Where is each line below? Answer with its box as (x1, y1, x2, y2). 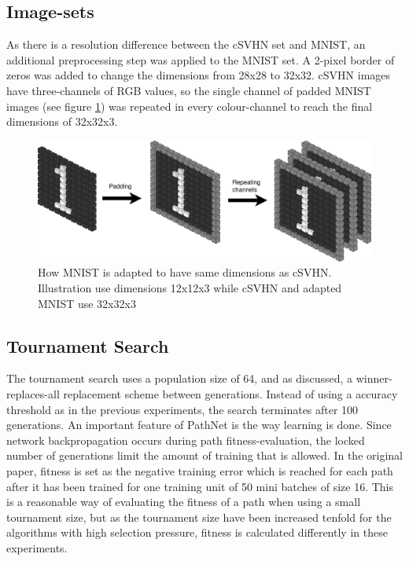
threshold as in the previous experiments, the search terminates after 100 (6, 401, 359, 417)
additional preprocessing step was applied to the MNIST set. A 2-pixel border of (6, 51, 395, 68)
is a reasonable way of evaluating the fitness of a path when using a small (6, 493, 361, 510)
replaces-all (6, 385, 60, 401)
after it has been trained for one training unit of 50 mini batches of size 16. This (6, 478, 394, 494)
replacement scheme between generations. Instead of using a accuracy (63, 385, 398, 401)
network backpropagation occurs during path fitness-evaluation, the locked (6, 431, 365, 448)
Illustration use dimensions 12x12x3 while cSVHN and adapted (38, 279, 342, 295)
